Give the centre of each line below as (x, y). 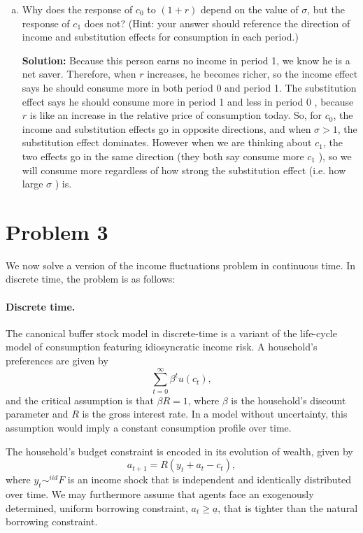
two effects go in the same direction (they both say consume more (163, 156)
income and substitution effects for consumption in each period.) (160, 37)
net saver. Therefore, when (79, 74)
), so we (335, 156)
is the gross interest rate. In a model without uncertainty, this (215, 414)
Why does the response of (77, 9)
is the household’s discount (289, 400)
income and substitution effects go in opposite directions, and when (166, 128)
